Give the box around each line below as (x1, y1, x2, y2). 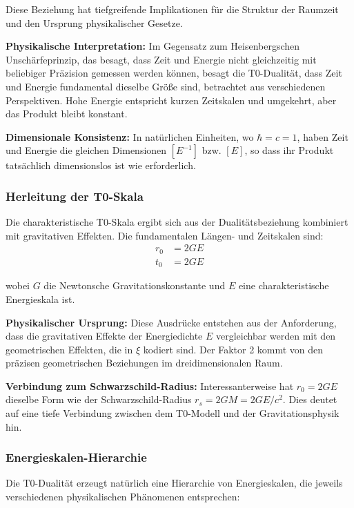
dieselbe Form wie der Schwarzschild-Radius (6, 392, 192, 407)
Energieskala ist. (6, 291, 75, 306)
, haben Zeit (297, 129, 348, 144)
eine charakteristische (238, 278, 329, 293)
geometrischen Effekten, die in (6, 342, 133, 356)
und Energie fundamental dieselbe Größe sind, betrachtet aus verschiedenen (6, 79, 326, 93)
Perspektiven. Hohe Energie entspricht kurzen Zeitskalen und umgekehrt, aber (6, 92, 337, 107)
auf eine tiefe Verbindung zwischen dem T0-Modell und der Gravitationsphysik (6, 406, 340, 420)
